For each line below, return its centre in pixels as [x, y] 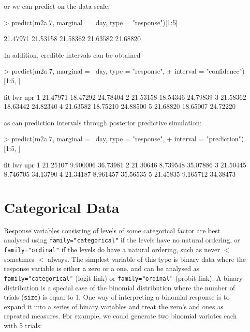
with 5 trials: [23, 325]
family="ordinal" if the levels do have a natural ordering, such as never [112, 249]
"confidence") [225, 71]
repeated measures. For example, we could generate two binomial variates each [120, 316]
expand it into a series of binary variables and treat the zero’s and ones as [114, 306]
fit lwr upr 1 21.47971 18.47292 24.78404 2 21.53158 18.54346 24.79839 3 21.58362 [125, 97]
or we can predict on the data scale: [57, 6]
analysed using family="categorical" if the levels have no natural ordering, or [122, 240]
